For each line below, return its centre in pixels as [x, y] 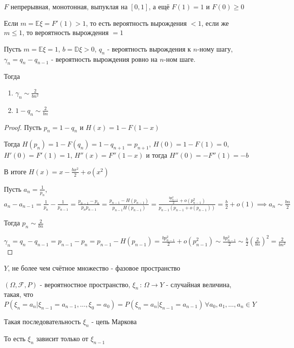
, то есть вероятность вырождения [136, 23]
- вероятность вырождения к [149, 48]
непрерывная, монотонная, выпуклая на [69, 6]
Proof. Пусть [23, 127]
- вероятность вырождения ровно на [104, 59]
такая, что [19, 294]
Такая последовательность [43, 321]
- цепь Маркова [114, 321]
